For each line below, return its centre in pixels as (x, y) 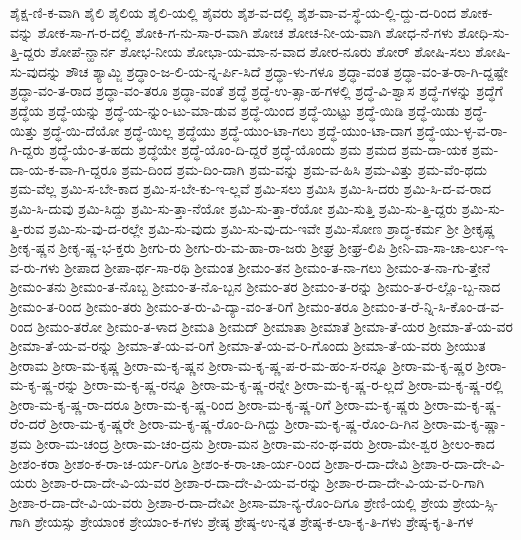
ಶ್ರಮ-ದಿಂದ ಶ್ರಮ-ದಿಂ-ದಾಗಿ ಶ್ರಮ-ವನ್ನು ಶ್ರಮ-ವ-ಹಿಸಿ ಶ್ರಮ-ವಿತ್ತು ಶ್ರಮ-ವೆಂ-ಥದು (304, 168)
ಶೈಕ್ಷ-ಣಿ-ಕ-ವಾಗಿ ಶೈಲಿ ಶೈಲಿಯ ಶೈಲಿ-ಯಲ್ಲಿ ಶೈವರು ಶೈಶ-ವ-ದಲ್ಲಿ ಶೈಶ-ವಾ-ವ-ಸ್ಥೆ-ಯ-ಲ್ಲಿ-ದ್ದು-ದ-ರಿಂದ (233, 12)
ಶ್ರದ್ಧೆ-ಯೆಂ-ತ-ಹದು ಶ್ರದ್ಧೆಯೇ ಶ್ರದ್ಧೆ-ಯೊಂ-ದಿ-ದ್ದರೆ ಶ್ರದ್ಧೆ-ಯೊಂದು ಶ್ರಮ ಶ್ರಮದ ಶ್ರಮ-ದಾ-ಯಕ (258, 149)
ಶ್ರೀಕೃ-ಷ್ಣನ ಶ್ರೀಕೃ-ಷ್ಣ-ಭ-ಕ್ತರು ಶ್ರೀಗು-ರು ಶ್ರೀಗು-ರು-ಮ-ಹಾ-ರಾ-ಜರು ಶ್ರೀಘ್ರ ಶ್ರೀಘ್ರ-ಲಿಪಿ (198, 247)
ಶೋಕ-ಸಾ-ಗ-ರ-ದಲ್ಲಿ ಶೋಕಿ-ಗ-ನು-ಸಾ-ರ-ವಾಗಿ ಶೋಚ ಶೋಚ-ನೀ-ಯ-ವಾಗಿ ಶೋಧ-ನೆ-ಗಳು (245, 31)
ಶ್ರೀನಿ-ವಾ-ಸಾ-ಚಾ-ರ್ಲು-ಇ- (449, 247)
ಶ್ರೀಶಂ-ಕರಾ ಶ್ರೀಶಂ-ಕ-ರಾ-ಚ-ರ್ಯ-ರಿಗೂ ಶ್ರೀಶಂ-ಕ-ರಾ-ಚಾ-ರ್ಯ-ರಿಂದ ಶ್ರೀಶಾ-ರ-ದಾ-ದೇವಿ (209, 462)
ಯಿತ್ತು (24, 129)
